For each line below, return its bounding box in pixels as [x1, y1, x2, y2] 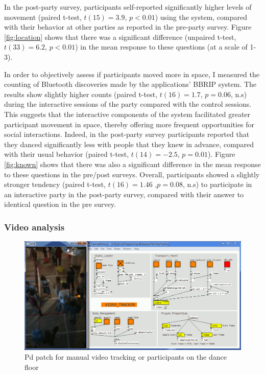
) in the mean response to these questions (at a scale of [75, 41, 248, 52]
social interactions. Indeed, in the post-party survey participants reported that [4, 129, 250, 139]
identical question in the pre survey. [4, 199, 116, 209]
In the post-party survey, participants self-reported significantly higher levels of [4, 2, 252, 12]
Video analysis [4, 220, 65, 233]
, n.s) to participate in [182, 179, 252, 190]
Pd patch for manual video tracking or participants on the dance [25, 352, 227, 362]
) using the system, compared [155, 11, 247, 22]
